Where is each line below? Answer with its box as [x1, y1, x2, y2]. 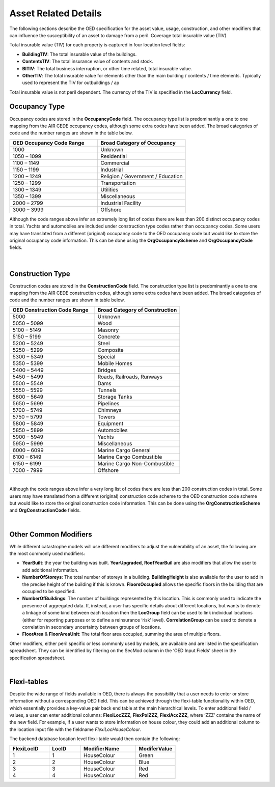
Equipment [97, 420, 124, 427]
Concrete [97, 333, 120, 340]
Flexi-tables [9, 677, 48, 686]
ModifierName [83, 745, 120, 752]
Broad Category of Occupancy [100, 139, 176, 146]
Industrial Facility [100, 199, 142, 206]
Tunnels [97, 386, 117, 393]
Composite [97, 346, 124, 353]
